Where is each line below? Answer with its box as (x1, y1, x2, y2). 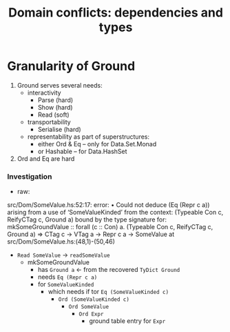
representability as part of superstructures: (27, 133, 150, 141)
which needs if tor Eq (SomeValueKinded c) (48, 288, 169, 296)
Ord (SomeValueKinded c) (58, 296, 129, 303)
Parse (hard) (37, 95, 74, 104)
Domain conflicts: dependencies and (8, 5, 224, 21)
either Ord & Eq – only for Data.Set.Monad (37, 139, 157, 148)
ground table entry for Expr (89, 317, 166, 325)
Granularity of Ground (7, 59, 136, 74)
